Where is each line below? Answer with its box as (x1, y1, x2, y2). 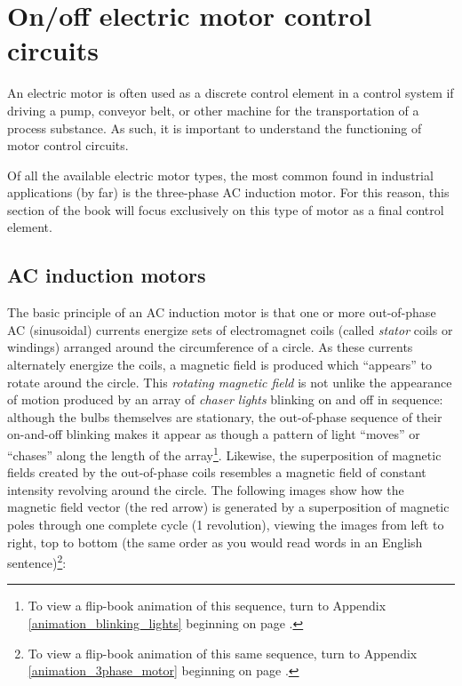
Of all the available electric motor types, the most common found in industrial (7, 165, 434, 184)
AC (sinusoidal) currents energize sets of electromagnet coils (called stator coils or (7, 320, 453, 339)
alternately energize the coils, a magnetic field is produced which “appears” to (7, 355, 432, 374)
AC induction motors (7, 261, 206, 289)
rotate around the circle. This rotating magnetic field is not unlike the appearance (7, 372, 452, 391)
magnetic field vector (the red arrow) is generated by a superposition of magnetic (7, 498, 450, 516)
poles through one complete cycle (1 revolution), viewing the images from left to (7, 515, 444, 534)
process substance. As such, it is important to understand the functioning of (7, 118, 422, 137)
